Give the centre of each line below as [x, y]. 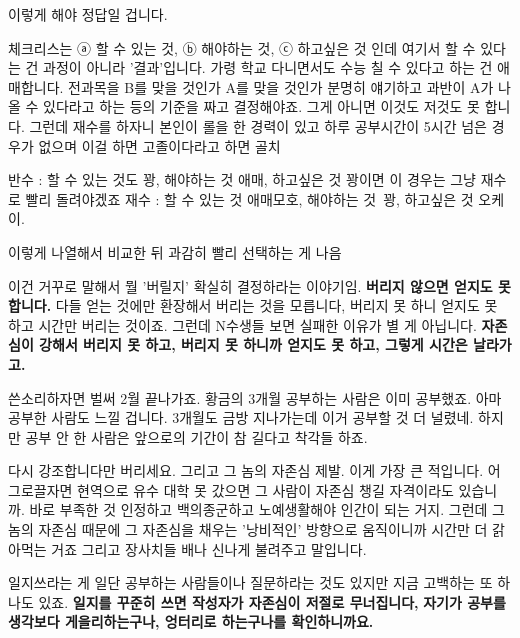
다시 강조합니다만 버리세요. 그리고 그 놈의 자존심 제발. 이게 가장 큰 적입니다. [246, 470]
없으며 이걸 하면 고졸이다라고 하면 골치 [159, 145]
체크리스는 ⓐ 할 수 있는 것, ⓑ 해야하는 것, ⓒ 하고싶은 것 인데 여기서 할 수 [242, 47]
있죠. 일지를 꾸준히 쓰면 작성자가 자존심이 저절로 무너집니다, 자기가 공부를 [272, 601]
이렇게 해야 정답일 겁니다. [88, 14]
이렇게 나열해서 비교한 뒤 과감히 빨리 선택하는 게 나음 [175, 251]
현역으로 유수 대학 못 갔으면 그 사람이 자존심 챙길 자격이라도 [265, 489]
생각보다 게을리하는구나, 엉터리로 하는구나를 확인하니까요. [191, 621]
